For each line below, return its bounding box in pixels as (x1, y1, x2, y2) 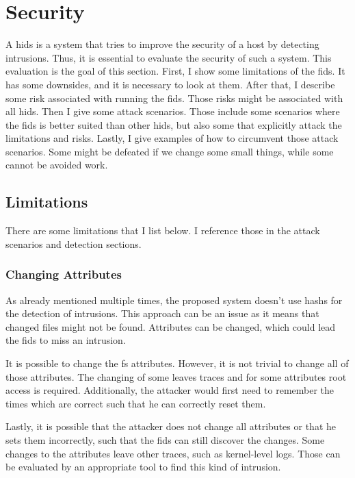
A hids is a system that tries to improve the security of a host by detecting (5, 37, 319, 51)
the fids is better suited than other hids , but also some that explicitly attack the (5, 117, 342, 131)
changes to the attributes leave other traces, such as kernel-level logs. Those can (5, 446, 341, 460)
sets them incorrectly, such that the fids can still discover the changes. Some (5, 433, 325, 447)
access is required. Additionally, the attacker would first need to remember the (5, 383, 334, 397)
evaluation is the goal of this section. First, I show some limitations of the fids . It (5, 64, 345, 78)
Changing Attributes (5, 266, 122, 283)
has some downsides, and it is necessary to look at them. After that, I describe (5, 77, 335, 91)
